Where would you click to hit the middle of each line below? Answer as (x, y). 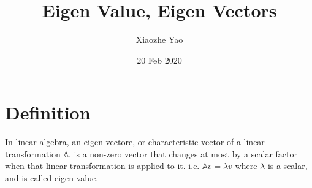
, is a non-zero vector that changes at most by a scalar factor (183, 153)
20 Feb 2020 (159, 60)
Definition (48, 112)
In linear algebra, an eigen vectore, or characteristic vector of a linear (135, 142)
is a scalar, (287, 166)
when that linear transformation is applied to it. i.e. (102, 166)
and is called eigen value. (52, 178)
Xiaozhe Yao (159, 39)
